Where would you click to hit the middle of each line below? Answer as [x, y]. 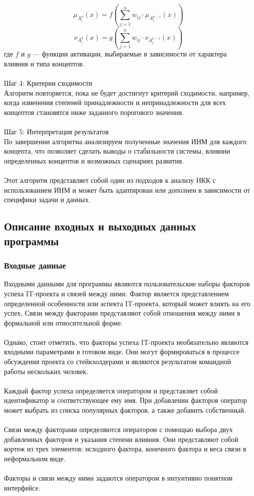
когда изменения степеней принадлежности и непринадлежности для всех [115, 102]
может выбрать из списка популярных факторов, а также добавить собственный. [125, 410]
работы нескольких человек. [46, 371]
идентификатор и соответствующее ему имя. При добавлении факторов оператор [126, 400]
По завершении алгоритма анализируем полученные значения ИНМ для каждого [125, 141]
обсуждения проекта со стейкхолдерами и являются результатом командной [118, 361]
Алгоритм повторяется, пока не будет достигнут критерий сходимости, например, [127, 92]
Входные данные [35, 265]
